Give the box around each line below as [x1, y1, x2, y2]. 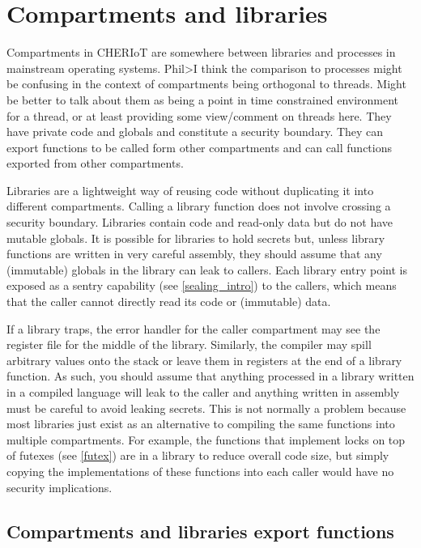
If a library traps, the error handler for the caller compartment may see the [6, 320, 381, 337]
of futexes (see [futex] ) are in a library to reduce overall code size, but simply [6, 447, 389, 464]
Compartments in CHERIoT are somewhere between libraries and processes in [6, 44, 396, 61]
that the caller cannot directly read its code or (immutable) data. [6, 293, 331, 310]
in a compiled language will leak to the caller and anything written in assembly [6, 384, 400, 400]
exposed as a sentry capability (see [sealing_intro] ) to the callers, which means [6, 277, 397, 294]
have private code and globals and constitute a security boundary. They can [6, 123, 384, 140]
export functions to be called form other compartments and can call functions [6, 138, 393, 155]
